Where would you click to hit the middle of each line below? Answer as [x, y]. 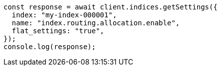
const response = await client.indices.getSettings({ [110, 7]
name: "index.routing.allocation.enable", [96, 23]
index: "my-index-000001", [64, 15]
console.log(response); [50, 47]
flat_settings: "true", [58, 31]
